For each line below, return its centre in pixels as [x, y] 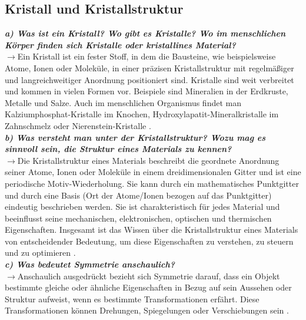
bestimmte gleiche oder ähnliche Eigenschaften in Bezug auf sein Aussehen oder [148, 287]
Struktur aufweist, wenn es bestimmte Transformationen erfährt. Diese [132, 298]
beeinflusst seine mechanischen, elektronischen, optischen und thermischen [138, 218]
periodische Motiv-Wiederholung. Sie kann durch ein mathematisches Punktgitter [152, 183]
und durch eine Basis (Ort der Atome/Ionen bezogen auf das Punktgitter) [138, 195]
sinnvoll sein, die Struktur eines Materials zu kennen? [118, 149]
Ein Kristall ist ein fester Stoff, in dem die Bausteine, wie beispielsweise [147, 56]
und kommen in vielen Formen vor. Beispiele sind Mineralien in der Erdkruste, [147, 91]
